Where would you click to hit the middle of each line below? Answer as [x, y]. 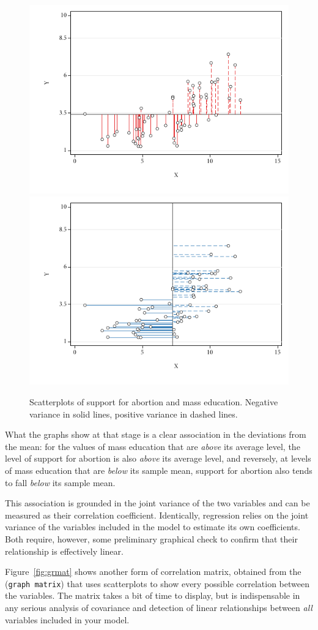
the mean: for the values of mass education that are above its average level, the [153, 446]
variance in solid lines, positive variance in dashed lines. [134, 414]
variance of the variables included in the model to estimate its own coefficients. [153, 527]
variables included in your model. [67, 619]
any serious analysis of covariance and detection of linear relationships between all [159, 607]
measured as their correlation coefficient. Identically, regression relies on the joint [157, 515]
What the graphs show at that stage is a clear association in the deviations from [156, 434]
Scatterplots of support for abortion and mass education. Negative [154, 402]
